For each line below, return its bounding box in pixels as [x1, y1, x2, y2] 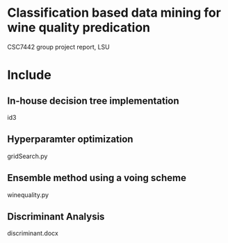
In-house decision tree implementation [7, 95, 179, 107]
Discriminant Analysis [7, 210, 105, 222]
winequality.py [7, 190, 49, 199]
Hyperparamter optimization [7, 134, 133, 146]
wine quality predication [7, 19, 151, 36]
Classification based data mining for [7, 5, 221, 21]
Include [7, 68, 52, 83]
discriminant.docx [7, 229, 59, 237]
